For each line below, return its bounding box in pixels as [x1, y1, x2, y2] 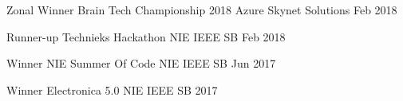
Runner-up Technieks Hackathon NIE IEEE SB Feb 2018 [6, 28, 286, 45]
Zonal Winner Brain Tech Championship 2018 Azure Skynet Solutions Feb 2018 [6, 2, 397, 17]
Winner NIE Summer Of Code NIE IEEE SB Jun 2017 [6, 55, 276, 72]
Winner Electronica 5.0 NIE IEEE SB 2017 [6, 81, 218, 98]
